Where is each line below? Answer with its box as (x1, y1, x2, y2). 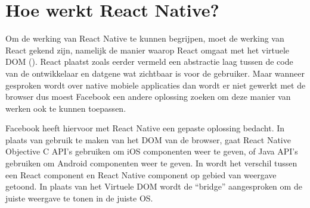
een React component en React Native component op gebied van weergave (5, 168, 277, 181)
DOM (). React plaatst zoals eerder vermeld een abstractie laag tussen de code (5, 55, 293, 68)
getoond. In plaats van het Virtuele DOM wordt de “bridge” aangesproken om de (5, 180, 302, 193)
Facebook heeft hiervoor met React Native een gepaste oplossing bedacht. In (5, 122, 285, 134)
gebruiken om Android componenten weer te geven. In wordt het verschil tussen (5, 157, 297, 169)
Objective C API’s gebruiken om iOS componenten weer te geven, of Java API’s (5, 145, 298, 157)
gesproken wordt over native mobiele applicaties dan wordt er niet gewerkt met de (5, 78, 306, 91)
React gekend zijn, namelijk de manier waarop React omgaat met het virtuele (5, 43, 290, 56)
